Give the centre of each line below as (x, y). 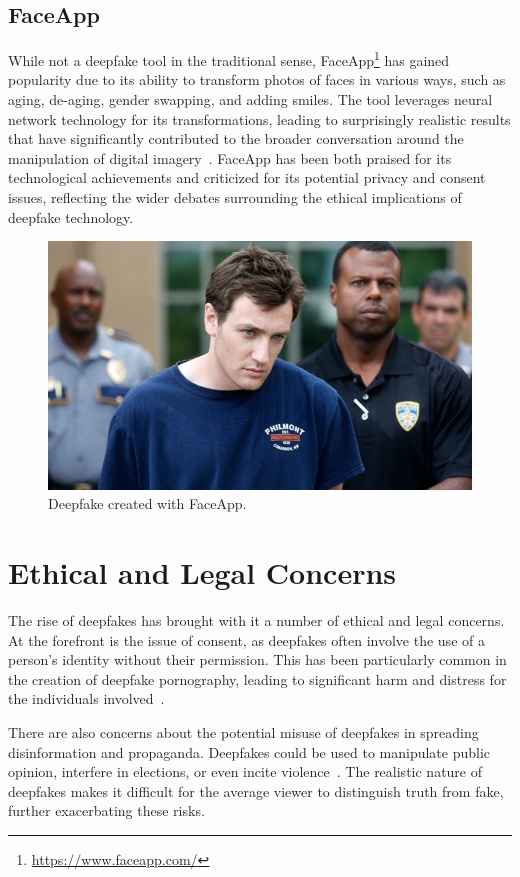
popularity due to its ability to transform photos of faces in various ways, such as (257, 79)
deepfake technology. (71, 216)
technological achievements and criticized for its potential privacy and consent (247, 177)
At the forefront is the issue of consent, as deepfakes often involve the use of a (246, 639)
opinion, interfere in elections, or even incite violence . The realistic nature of (245, 771)
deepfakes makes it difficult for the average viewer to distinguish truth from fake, (256, 790)
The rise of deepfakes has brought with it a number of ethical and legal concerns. (256, 620)
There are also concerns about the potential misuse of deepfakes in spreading (243, 731)
